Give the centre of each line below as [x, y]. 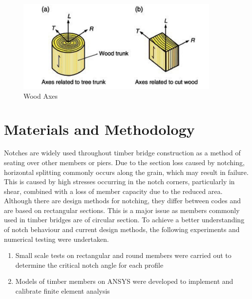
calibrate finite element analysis [63, 291]
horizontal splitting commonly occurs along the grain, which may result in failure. [126, 172]
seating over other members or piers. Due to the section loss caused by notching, [124, 162]
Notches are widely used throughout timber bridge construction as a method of [122, 153]
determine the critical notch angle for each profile [89, 265]
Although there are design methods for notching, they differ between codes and [122, 201]
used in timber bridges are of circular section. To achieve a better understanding [124, 220]
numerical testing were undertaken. [56, 239]
